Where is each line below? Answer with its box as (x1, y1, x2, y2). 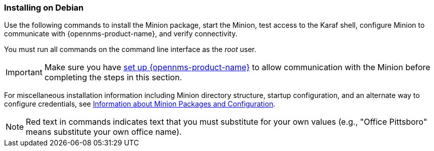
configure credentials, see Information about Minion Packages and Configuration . (4, 99, 276, 109)
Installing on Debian (4, 3, 84, 13)
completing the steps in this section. (44, 72, 182, 83)
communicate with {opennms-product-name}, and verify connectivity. (4, 29, 238, 38)
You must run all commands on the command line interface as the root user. (4, 45, 256, 54)
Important (6, 67, 42, 78)
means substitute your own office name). (26, 127, 182, 137)
